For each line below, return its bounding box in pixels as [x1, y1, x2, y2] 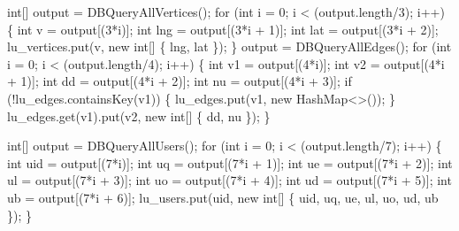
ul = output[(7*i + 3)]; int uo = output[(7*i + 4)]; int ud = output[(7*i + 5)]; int [7, 171, 452, 189]
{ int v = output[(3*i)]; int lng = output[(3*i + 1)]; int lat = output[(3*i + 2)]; [7, 19, 439, 38]
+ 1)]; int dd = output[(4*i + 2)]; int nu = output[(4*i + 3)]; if [7, 72, 352, 90]
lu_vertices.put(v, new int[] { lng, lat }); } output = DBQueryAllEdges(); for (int [7, 37, 452, 56]
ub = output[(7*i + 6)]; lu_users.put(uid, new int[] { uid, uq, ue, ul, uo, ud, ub [7, 188, 439, 206]
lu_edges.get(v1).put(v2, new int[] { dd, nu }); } [7, 106, 271, 125]
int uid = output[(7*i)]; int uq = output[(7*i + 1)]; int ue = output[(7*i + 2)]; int [7, 153, 453, 172]
